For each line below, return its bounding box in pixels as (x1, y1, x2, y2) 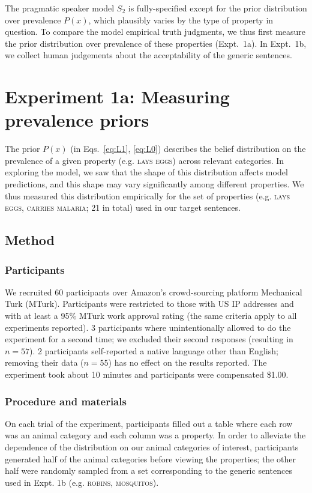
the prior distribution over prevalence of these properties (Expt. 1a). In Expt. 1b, (5, 37, 307, 49)
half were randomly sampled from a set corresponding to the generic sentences (5, 464, 292, 477)
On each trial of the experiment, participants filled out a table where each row (5, 417, 293, 429)
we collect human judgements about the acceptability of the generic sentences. (5, 49, 292, 61)
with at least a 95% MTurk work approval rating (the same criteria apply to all (5, 309, 297, 322)
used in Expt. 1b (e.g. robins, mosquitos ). (5, 476, 159, 488)
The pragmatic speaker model (5, 2, 115, 14)
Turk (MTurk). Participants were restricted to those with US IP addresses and (5, 297, 294, 310)
